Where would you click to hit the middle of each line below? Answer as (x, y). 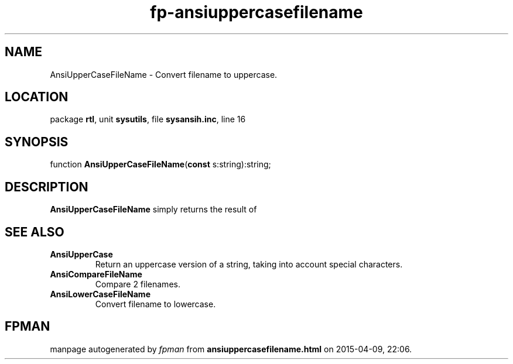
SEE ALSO (35, 232)
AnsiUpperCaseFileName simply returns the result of (153, 210)
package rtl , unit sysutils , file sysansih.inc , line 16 (148, 119)
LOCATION (37, 97)
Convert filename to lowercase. (155, 304)
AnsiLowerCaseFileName (100, 294)
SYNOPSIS (37, 142)
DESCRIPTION (47, 187)
